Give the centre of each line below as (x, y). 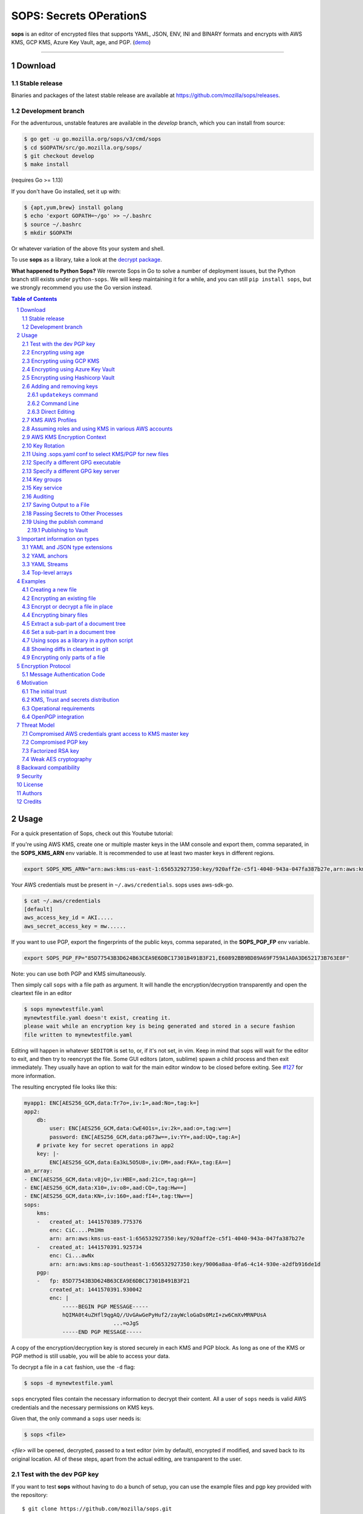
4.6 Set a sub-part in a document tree (69, 632)
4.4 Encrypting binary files (55, 615)
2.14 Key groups (42, 480)
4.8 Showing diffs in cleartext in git (65, 649)
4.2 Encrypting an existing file (59, 598)
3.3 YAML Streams (45, 564)
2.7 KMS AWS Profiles (49, 420)
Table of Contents (34, 299)
